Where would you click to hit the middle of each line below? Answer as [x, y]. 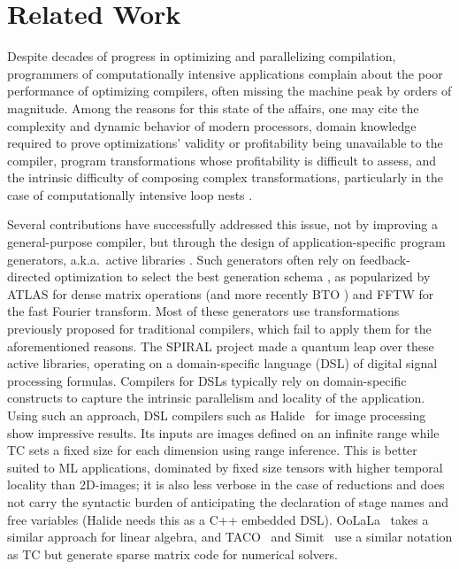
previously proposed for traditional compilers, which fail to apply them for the [219, 329]
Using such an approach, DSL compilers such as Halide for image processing [217, 415]
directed [29, 277]
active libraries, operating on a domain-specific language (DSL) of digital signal [222, 363]
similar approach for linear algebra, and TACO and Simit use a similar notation [230, 537]
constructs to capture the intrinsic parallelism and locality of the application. [216, 398]
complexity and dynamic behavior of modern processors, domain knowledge [212, 125]
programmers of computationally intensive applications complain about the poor [225, 73]
